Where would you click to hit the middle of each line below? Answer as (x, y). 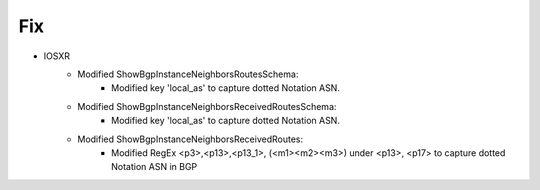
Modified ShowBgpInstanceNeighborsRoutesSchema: (188, 74)
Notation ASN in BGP (154, 167)
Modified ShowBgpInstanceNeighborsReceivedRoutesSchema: (207, 106)
